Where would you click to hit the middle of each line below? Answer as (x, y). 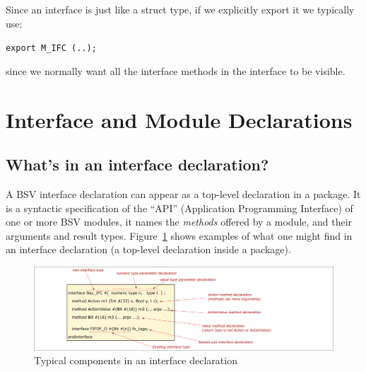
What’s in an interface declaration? (137, 164)
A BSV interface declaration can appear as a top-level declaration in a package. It (183, 194)
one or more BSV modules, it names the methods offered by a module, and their (179, 222)
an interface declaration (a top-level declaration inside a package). (148, 249)
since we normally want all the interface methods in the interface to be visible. (176, 70)
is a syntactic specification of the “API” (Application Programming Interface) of (179, 208)
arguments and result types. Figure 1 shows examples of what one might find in (179, 235)
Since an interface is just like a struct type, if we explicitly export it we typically (180, 9)
